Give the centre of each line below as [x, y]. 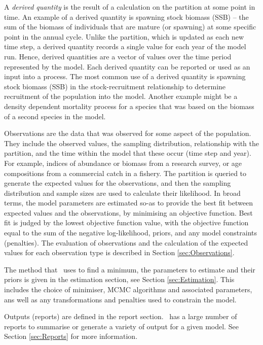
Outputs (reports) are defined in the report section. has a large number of [121, 316]
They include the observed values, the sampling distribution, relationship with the [131, 143]
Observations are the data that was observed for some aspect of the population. [128, 133]
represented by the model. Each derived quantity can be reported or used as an [127, 66]
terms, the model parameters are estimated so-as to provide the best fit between [128, 203]
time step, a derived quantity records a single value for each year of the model [125, 46]
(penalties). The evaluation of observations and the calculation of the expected [126, 242]
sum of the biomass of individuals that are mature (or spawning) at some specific [130, 27]
